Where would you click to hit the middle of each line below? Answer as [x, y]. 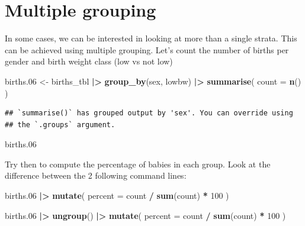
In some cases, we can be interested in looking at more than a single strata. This [151, 38]
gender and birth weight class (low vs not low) [89, 61]
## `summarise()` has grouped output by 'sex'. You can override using [149, 113]
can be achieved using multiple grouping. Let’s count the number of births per [147, 49]
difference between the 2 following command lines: [96, 175]
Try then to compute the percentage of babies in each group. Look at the [138, 164]
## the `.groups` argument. [60, 125]
